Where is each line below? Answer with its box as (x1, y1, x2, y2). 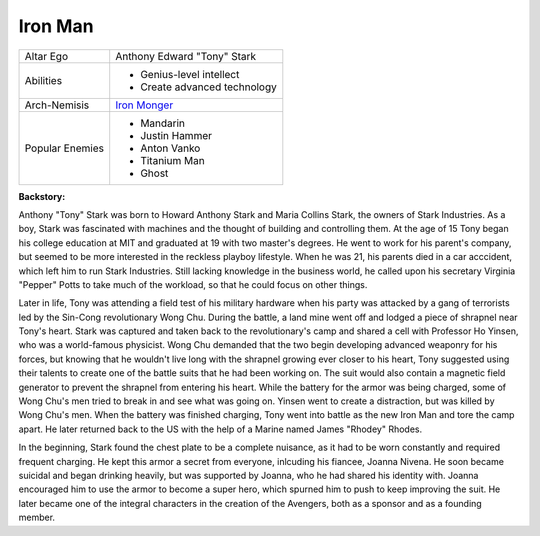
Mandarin (140, 116, 185, 130)
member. (18, 511, 55, 524)
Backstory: (18, 190, 66, 202)
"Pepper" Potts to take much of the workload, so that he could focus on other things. (18, 278, 368, 290)
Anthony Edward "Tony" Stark (115, 49, 257, 63)
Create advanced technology (140, 80, 277, 94)
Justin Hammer (140, 128, 212, 142)
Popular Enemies (24, 141, 105, 155)
